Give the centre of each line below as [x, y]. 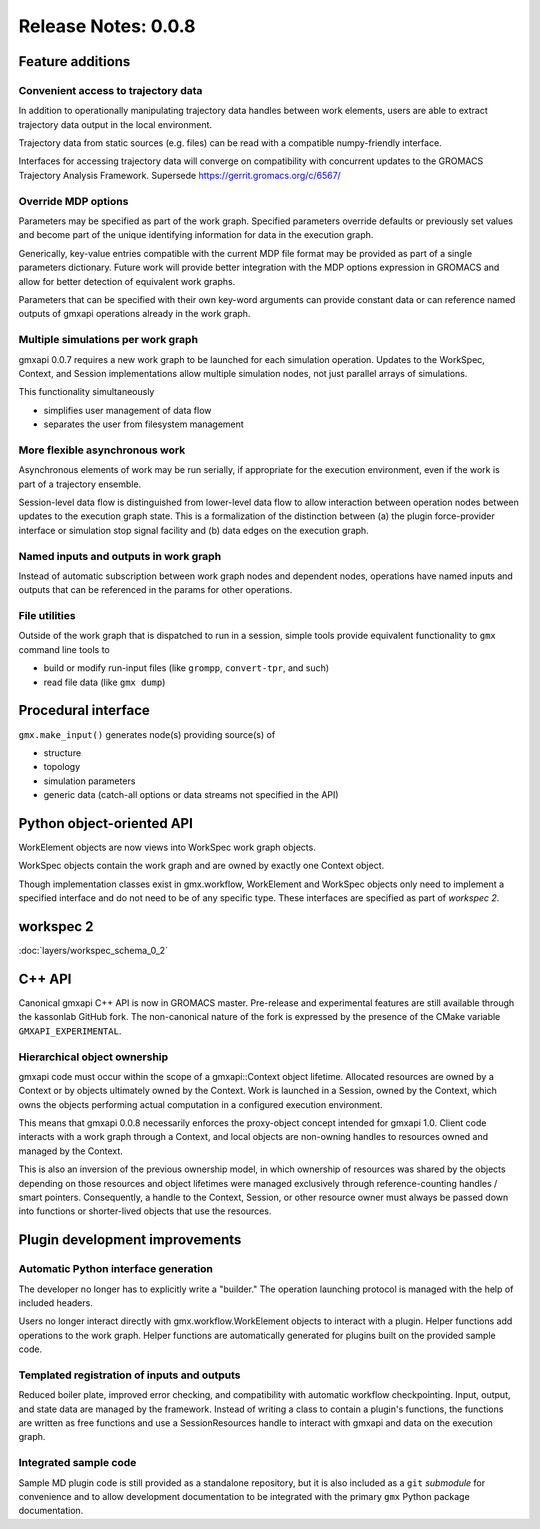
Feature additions [74, 61]
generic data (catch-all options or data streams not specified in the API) [191, 795]
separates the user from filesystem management [143, 424]
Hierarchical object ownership [93, 1057]
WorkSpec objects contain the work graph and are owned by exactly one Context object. [201, 866]
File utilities [47, 616]
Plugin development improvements [130, 1240]
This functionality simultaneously [86, 392]
